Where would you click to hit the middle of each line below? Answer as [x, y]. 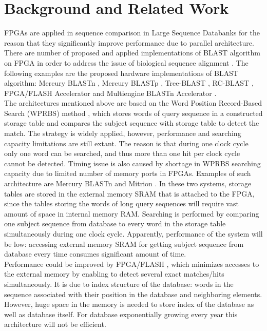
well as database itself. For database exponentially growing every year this [121, 314]
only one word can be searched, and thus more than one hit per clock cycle [122, 153]
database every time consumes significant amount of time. [95, 254]
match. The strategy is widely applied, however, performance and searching [123, 133]
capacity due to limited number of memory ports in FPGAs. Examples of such [128, 173]
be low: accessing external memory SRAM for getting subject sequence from [124, 244]
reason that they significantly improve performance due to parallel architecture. [129, 42]
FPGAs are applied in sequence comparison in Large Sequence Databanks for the [132, 33]
